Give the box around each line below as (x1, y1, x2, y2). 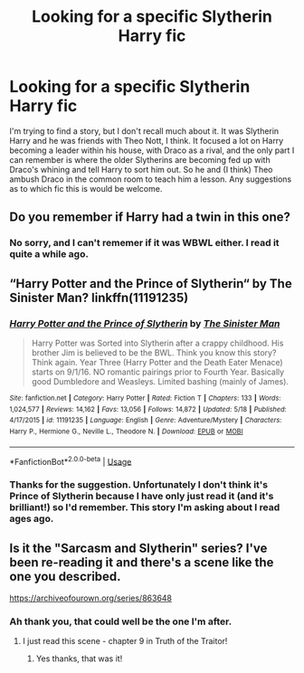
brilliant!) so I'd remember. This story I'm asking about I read (9, 501, 280, 514)
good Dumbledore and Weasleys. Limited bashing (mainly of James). (31, 375, 290, 386)
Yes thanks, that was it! (35, 653, 123, 664)
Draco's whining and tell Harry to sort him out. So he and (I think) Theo (9, 164, 273, 175)
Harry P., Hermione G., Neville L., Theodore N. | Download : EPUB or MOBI (9, 427, 243, 436)
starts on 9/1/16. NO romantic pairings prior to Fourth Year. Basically (31, 366, 285, 377)
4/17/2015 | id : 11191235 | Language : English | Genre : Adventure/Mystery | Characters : (9, 416, 282, 425)
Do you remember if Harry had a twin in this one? (9, 210, 291, 225)
